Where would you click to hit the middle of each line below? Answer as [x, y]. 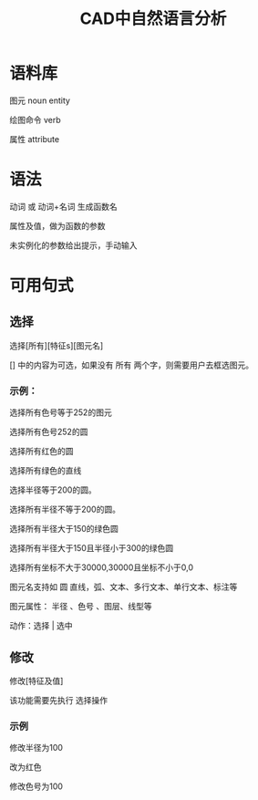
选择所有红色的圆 [41, 452]
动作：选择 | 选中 [41, 626]
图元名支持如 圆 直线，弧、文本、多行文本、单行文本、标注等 [124, 587]
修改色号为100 [36, 786]
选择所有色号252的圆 [49, 432]
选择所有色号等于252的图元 [61, 412]
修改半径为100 [36, 748]
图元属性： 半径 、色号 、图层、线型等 [81, 607]
